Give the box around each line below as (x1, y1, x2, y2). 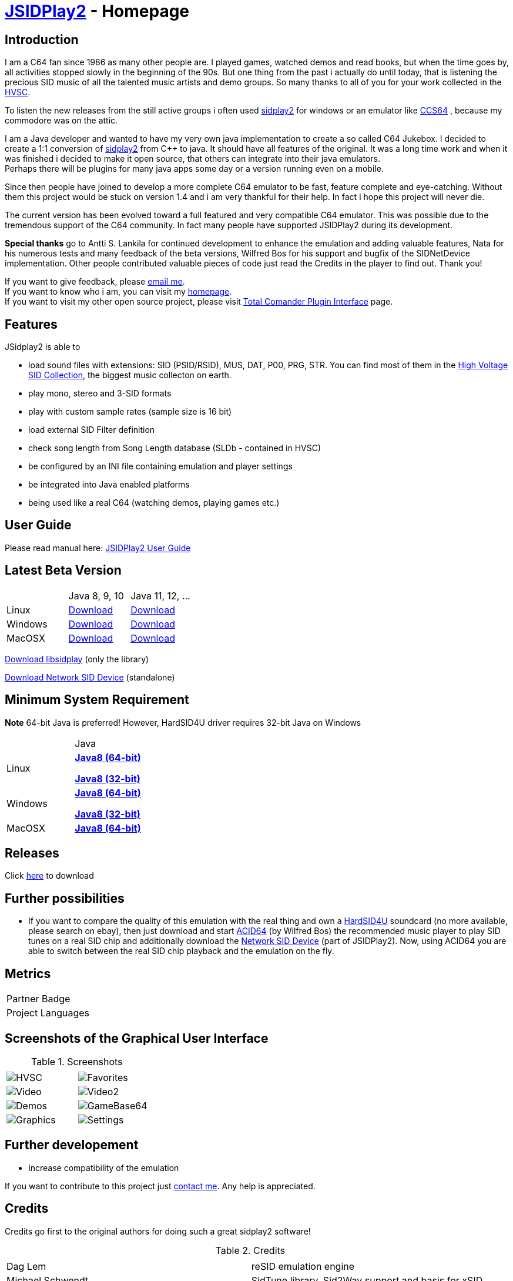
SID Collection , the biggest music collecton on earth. (28, 370, 232, 381)
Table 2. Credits (215, 1244, 286, 1256)
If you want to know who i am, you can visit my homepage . (5, 286, 232, 297)
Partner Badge (6, 993, 71, 1005)
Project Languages (6, 1007, 89, 1019)
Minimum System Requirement (5, 692, 189, 708)
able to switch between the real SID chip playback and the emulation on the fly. (28, 946, 334, 956)
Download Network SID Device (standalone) (5, 672, 175, 682)
